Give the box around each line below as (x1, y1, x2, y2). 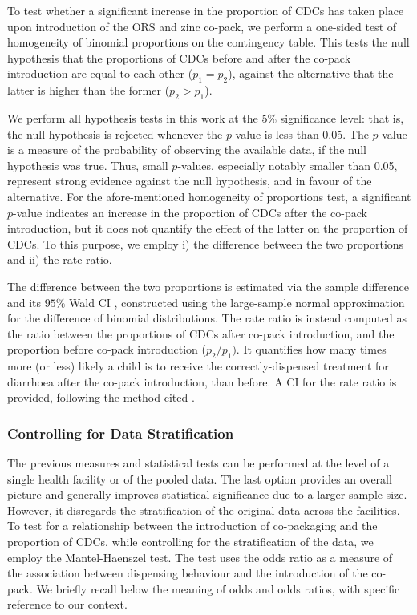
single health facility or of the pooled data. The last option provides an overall (7, 470, 392, 487)
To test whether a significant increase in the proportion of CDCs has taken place (7, 2, 404, 18)
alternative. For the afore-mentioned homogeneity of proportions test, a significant (7, 188, 411, 204)
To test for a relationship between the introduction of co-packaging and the (7, 517, 378, 534)
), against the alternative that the (228, 65, 394, 82)
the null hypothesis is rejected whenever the (7, 125, 223, 142)
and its (7, 293, 42, 310)
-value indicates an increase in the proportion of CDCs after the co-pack (13, 204, 367, 221)
